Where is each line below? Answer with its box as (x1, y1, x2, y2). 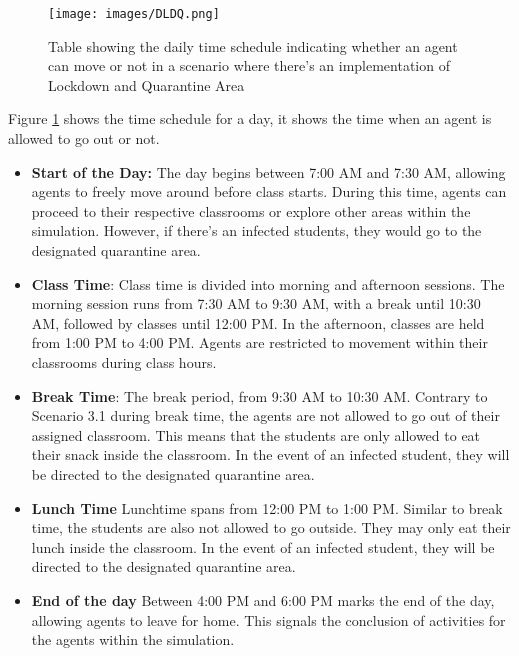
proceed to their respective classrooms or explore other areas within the (31, 200, 471, 221)
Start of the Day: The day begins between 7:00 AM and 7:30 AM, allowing (31, 161, 506, 182)
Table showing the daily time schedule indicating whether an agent (48, 35, 458, 56)
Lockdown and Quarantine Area (48, 74, 245, 95)
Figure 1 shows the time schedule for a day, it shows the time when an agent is (8, 108, 492, 129)
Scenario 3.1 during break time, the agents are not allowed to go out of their (31, 405, 500, 426)
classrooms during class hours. (31, 351, 217, 372)
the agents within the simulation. (31, 629, 235, 650)
